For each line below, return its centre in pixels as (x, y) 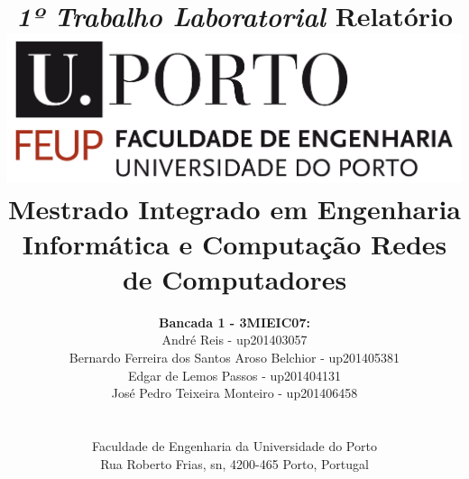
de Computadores (234, 278)
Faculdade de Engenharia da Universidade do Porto (234, 446)
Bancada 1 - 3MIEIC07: (234, 322)
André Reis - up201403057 (234, 340)
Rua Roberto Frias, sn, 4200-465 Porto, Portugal (234, 463)
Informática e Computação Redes (234, 243)
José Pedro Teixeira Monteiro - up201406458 (234, 393)
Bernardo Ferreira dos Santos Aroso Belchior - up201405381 (234, 358)
